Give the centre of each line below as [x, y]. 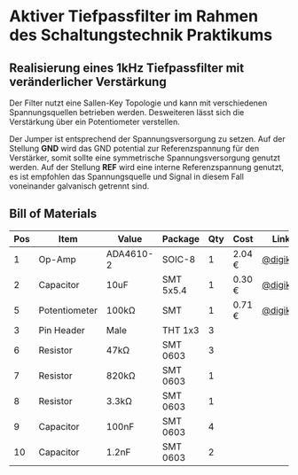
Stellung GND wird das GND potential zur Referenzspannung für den [134, 148]
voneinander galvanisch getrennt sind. [79, 186]
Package [181, 238]
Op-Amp [58, 259]
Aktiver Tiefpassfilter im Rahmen [134, 16]
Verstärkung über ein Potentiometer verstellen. [94, 122]
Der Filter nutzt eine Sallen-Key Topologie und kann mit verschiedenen [138, 103]
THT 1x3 [181, 330]
